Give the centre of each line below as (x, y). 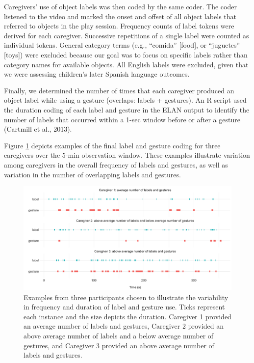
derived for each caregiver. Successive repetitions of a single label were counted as (127, 35)
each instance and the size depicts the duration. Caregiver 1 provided (127, 316)
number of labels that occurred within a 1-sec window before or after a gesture (122, 119)
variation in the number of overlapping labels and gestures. (92, 174)
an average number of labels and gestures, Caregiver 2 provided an (124, 326)
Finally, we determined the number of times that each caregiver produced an (119, 90)
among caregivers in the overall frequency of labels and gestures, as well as (116, 164)
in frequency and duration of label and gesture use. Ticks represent (124, 307)
